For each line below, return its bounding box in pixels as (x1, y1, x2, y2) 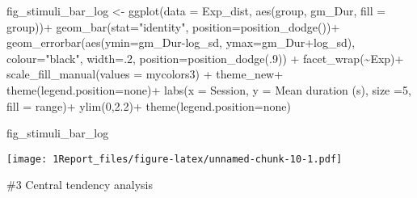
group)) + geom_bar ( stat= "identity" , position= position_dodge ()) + (6, 18, 340, 35)
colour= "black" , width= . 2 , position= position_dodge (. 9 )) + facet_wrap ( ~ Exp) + (6, 49, 404, 66)
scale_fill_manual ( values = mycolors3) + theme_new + (6, 65, 284, 82)
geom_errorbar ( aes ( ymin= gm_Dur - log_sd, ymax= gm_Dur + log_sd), (6, 34, 356, 51)
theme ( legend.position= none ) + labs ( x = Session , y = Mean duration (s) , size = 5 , (6, 81, 411, 98)
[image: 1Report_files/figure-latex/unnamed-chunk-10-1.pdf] (6, 153, 343, 165)
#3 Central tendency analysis (6, 176, 154, 193)
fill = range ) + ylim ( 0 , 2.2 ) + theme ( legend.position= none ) (6, 97, 291, 114)
